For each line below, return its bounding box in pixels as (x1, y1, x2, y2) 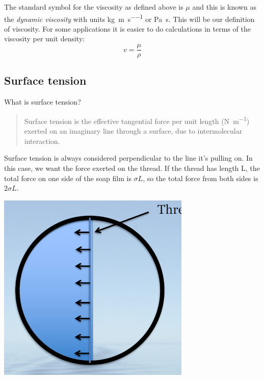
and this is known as (192, 2, 256, 12)
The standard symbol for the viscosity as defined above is (4, 2, 183, 12)
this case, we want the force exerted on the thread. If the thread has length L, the (4, 162, 260, 173)
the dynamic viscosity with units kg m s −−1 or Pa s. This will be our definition (4, 12, 255, 24)
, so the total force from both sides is (143, 172, 258, 183)
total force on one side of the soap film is (4, 172, 131, 183)
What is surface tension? (4, 96, 81, 107)
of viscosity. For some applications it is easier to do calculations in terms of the (4, 23, 251, 34)
